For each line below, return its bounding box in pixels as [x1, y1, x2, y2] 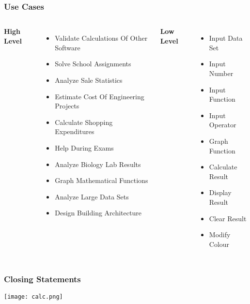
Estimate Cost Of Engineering [55, 91, 144, 101]
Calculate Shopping [55, 117, 113, 127]
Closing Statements [4, 273, 81, 285]
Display [209, 187, 232, 198]
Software [55, 42, 80, 52]
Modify [209, 229, 231, 240]
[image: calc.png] [4, 293, 63, 300]
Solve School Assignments [55, 59, 131, 69]
